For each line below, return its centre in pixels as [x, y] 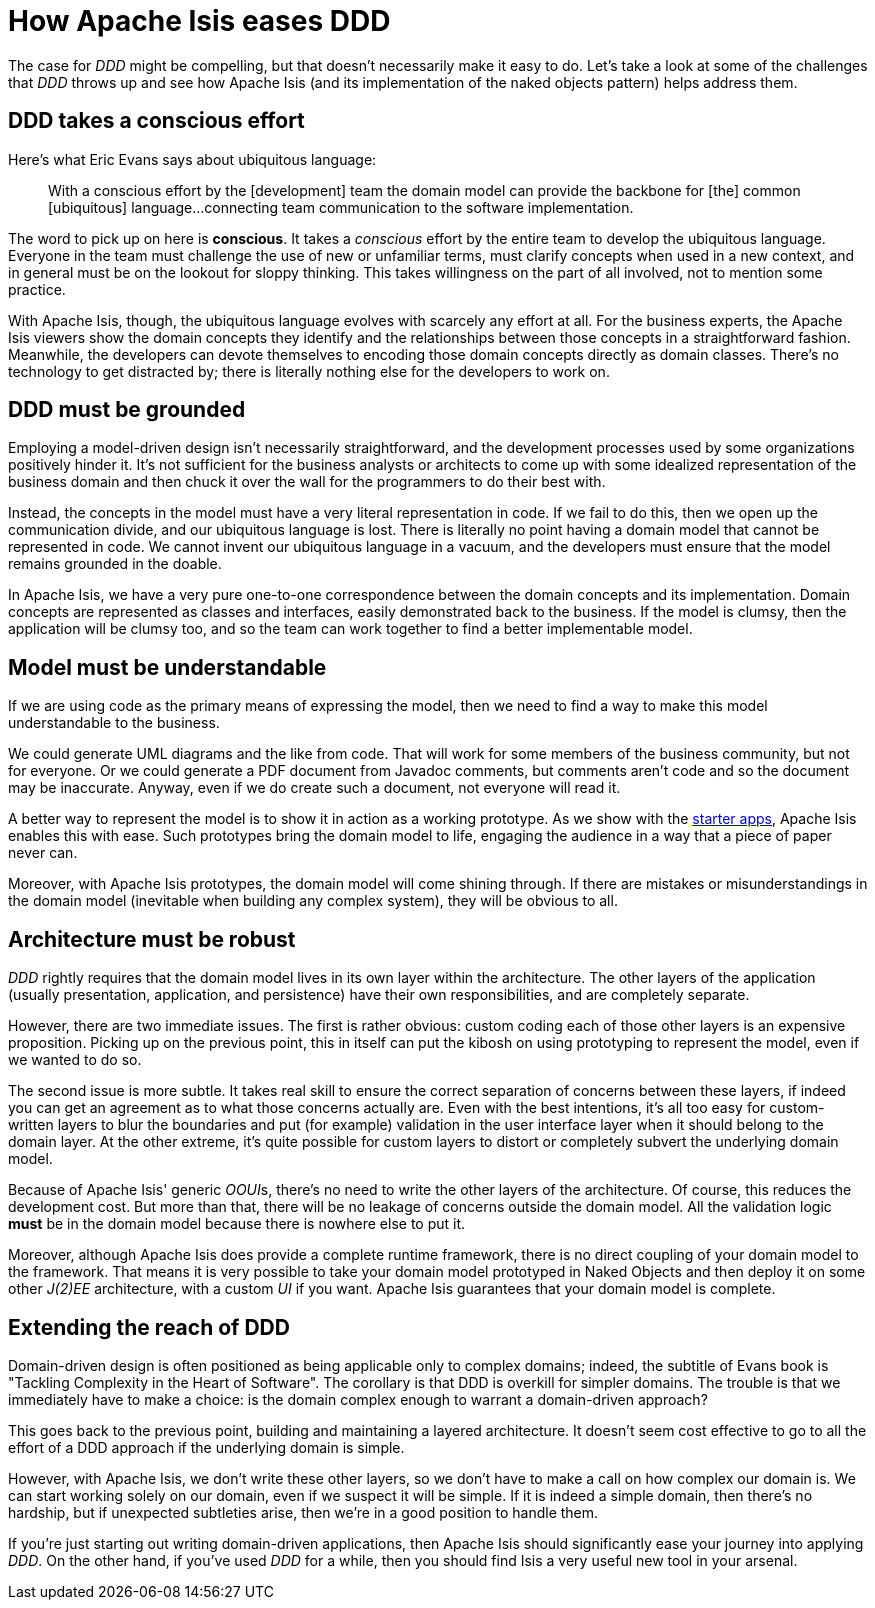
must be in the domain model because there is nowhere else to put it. [237, 1224]
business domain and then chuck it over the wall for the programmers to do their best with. [307, 482]
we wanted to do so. [75, 1060]
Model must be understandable [167, 667]
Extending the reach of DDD [149, 1327]
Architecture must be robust [152, 939]
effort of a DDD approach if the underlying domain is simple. [206, 1447]
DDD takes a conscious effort [156, 121]
